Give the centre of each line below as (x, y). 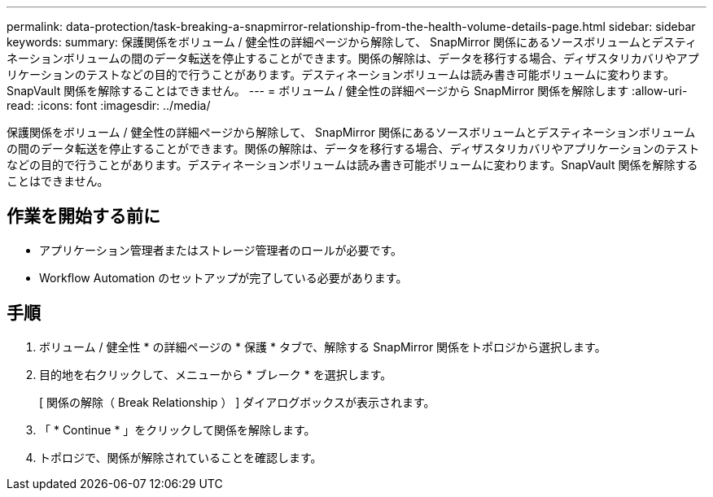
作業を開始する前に (83, 216)
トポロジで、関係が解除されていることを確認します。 (181, 457)
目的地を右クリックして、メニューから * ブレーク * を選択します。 (216, 374)
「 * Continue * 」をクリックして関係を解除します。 (177, 429)
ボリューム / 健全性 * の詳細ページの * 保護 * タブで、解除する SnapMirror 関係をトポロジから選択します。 (323, 347)
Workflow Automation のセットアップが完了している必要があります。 (223, 277)
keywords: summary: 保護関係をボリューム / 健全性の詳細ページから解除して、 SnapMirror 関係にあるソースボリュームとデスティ (352, 42)
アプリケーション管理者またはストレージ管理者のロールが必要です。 (221, 250)
